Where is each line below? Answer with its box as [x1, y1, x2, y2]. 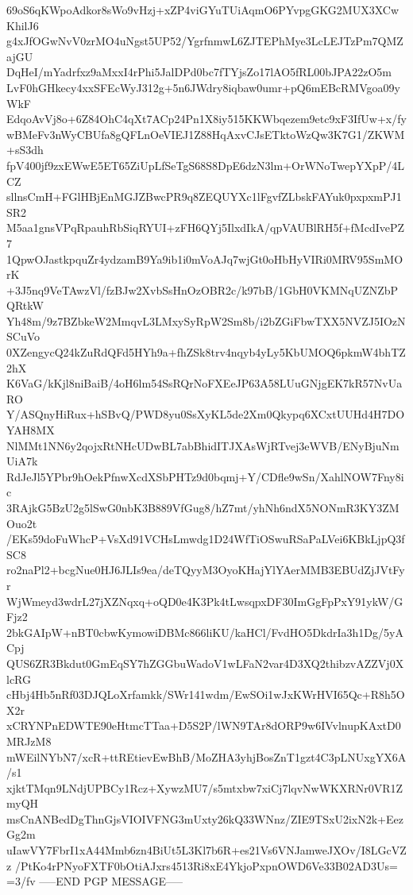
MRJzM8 [6, 732, 52, 749]
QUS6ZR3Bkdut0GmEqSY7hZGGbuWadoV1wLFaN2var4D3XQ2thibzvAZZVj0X [6, 654, 404, 671]
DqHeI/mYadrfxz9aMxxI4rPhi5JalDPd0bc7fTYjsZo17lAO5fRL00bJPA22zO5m [6, 64, 392, 80]
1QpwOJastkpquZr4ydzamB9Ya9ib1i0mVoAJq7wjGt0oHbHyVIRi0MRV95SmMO [6, 250, 403, 267]
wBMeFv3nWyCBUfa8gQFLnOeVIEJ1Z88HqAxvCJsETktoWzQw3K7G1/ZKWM [6, 125, 405, 142]
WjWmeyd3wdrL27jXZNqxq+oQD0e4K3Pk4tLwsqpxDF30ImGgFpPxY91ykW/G [6, 592, 403, 609]
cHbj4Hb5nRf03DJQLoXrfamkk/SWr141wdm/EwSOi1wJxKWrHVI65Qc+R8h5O [6, 686, 405, 703]
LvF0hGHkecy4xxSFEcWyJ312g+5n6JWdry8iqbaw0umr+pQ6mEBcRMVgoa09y [6, 79, 400, 95]
